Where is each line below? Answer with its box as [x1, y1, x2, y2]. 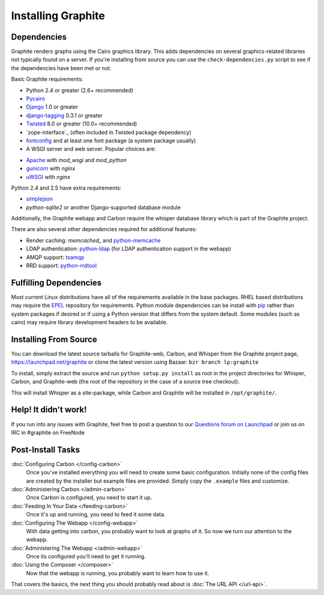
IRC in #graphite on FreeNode [11, 429, 85, 436]
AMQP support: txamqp [26, 253, 85, 261]
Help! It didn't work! [11, 405, 87, 415]
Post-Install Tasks [11, 444, 80, 455]
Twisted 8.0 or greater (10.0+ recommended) [26, 120, 137, 127]
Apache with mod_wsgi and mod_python [26, 156, 127, 163]
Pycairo [26, 95, 45, 102]
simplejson [26, 195, 53, 202]
